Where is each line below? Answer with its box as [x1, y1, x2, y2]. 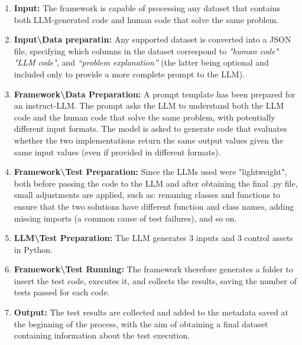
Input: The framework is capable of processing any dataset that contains [14, 2, 280, 14]
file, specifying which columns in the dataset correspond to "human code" [14, 44, 278, 57]
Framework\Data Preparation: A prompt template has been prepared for [14, 87, 295, 100]
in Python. [14, 243, 53, 255]
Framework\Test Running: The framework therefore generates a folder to [14, 263, 293, 275]
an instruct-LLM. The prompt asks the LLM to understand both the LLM [14, 99, 284, 112]
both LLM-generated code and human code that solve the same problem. [14, 13, 279, 25]
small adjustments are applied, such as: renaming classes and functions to [14, 188, 281, 201]
